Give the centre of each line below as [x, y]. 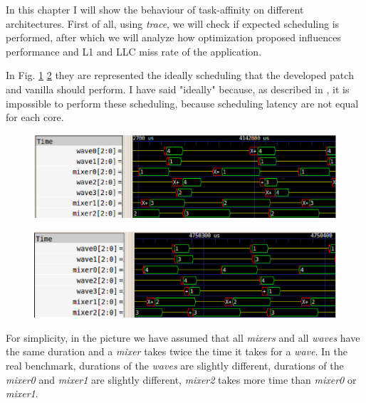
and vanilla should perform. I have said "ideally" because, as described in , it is [178, 89]
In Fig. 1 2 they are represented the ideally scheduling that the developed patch [180, 75]
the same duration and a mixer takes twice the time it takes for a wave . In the [177, 351]
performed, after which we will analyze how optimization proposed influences [173, 37]
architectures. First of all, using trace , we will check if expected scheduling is [173, 23]
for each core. [35, 117]
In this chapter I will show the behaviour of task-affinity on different [155, 9]
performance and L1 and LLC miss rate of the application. [134, 51]
